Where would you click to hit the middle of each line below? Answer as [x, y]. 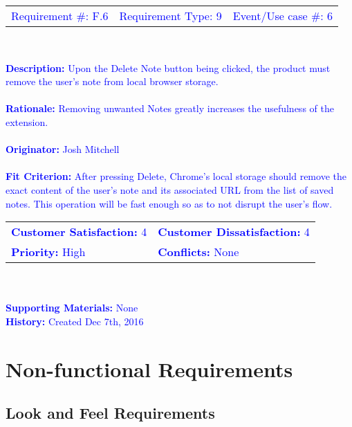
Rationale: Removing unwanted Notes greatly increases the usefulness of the [170, 108]
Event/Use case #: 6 [283, 16]
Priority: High [48, 252]
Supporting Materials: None [72, 308]
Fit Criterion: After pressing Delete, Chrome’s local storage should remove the [176, 176]
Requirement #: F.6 [60, 16]
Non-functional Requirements [149, 369]
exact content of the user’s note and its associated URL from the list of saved [170, 189]
